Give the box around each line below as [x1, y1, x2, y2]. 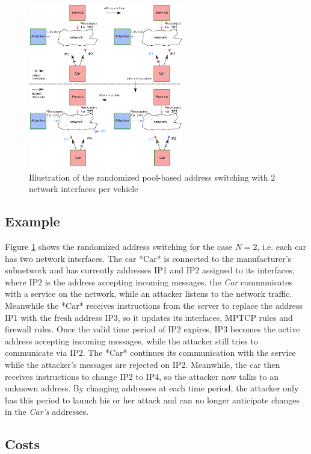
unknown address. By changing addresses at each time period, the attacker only [5, 382, 299, 394]
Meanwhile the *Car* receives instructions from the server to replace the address [5, 299, 303, 311]
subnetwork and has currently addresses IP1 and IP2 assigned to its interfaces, [5, 264, 295, 276]
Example [5, 212, 60, 231]
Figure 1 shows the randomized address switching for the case [5, 240, 233, 253]
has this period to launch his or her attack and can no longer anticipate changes [5, 393, 300, 406]
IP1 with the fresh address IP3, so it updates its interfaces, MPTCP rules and [5, 311, 293, 323]
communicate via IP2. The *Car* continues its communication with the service [5, 346, 296, 359]
